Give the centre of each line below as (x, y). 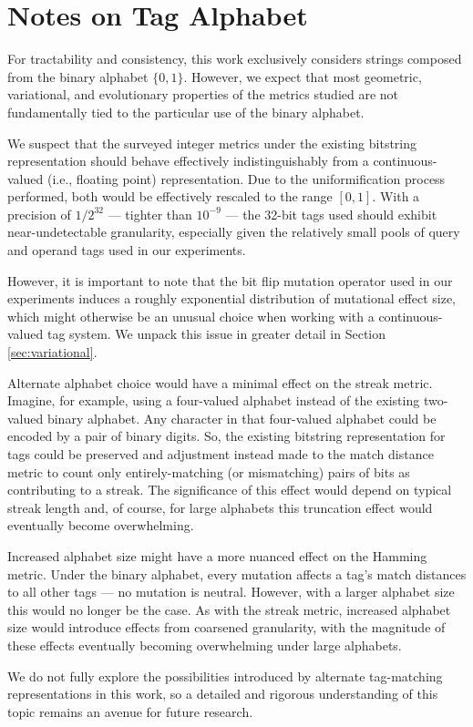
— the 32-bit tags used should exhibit (331, 214)
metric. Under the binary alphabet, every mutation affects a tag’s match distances (237, 573)
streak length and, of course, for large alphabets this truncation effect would (220, 507)
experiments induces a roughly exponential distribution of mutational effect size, (231, 298)
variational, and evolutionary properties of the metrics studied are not (203, 94)
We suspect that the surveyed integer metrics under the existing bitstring (212, 143)
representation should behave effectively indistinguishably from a (188, 161)
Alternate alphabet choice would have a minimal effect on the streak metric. (220, 382)
